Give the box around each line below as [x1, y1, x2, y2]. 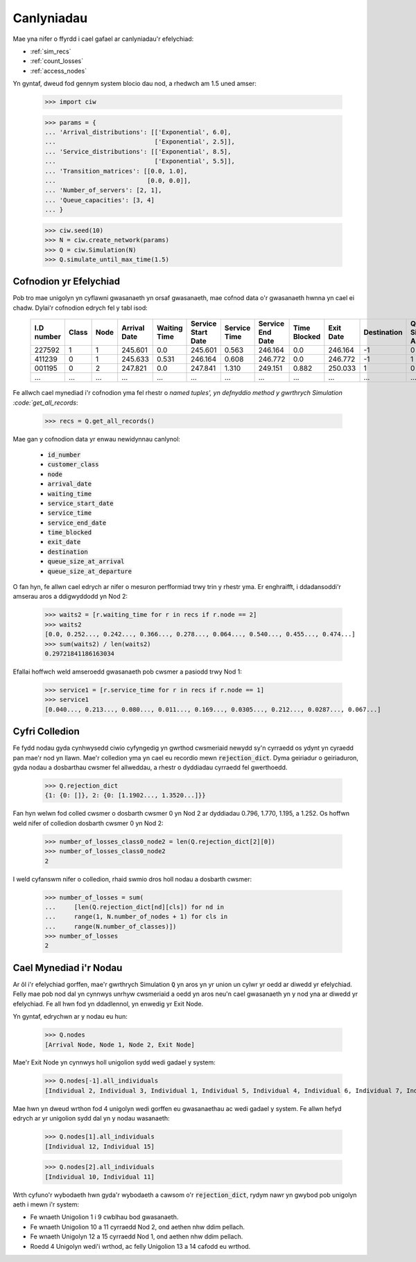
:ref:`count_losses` [30, 57, 83, 65]
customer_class [47, 461, 100, 468]
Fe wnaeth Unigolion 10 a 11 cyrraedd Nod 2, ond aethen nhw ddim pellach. [30, 1222, 245, 1231]
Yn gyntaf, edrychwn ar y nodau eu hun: [12, 1013, 128, 1021]
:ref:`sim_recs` [30, 47, 71, 55]
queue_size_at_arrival [47, 558, 125, 566]
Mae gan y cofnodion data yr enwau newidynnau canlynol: [12, 435, 180, 443]
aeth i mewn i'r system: [12, 1200, 80, 1209]
